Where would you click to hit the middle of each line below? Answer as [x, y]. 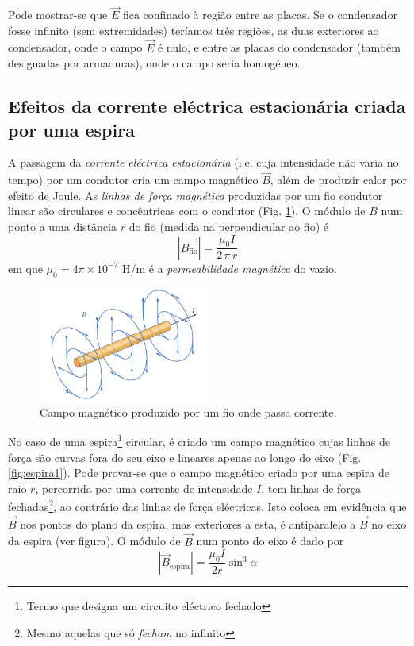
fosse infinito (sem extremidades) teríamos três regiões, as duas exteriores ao [194, 30]
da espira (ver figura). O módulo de [94, 541]
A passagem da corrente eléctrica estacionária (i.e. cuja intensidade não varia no [203, 162]
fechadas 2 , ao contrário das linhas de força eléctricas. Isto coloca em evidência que [207, 505]
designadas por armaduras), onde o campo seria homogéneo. [154, 63]
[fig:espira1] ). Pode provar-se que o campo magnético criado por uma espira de [199, 473]
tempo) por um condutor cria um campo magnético [133, 180]
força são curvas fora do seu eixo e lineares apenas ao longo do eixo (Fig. [185, 457]
